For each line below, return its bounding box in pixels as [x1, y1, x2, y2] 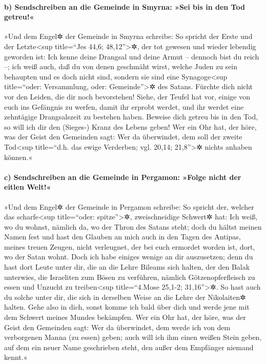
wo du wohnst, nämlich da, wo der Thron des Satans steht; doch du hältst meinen [4, 221, 262, 232]
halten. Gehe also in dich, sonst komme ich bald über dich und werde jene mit [4, 301, 250, 312]
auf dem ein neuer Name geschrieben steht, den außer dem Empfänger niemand [4, 341, 254, 352]
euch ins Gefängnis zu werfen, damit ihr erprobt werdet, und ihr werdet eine [4, 101, 244, 112]
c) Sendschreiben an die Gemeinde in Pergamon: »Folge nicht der [4, 171, 241, 182]
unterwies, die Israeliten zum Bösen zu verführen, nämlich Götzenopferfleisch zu [4, 271, 255, 282]
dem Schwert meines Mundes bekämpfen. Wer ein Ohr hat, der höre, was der [4, 312, 246, 322]
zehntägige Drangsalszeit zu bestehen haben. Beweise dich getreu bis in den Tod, [4, 111, 258, 122]
